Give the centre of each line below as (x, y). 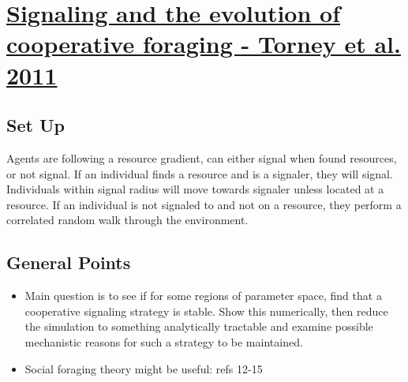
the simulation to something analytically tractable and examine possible (199, 326)
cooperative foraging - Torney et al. (204, 44)
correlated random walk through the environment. (127, 220)
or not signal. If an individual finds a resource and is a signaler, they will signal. (200, 173)
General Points (69, 262)
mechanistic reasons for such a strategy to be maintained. (164, 341)
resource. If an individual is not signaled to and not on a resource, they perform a (204, 204)
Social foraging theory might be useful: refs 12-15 (144, 368)
